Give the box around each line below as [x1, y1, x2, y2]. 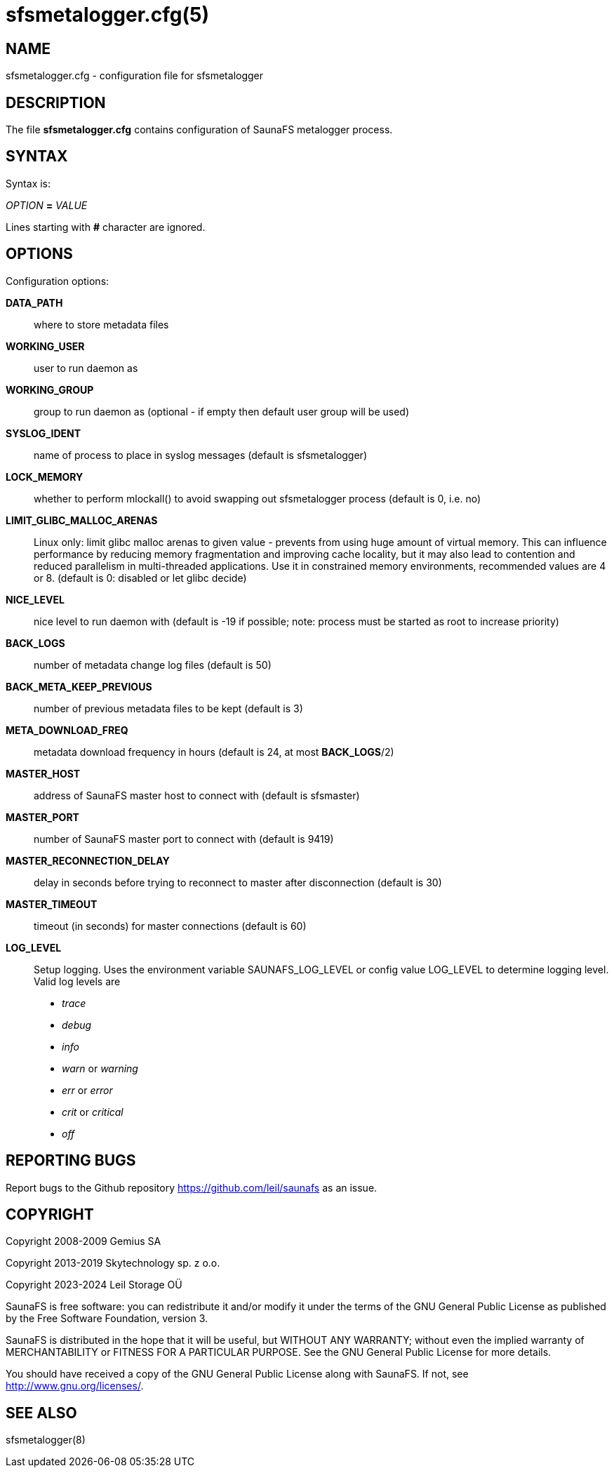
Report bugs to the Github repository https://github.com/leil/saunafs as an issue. [6, 1181, 378, 1194]
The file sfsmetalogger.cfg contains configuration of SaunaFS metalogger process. [6, 124, 393, 136]
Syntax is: [6, 177, 51, 189]
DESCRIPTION [6, 93, 106, 112]
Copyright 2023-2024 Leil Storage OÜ [6, 1279, 182, 1291]
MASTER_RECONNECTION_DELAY [6, 854, 170, 867]
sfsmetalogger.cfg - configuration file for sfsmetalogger [6, 69, 264, 82]
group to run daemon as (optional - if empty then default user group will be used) [34, 405, 410, 418]
